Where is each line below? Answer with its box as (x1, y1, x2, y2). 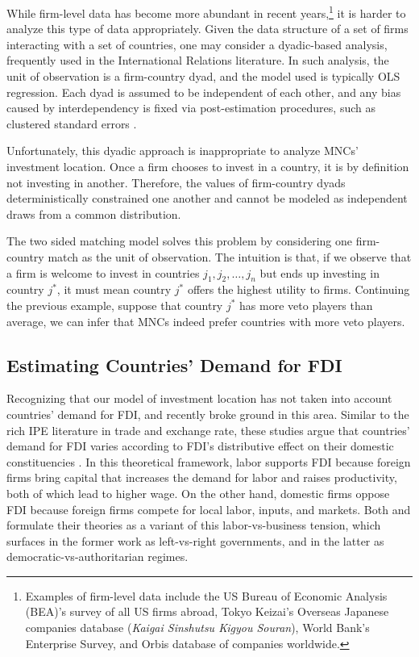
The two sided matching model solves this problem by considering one (6, 232, 352, 249)
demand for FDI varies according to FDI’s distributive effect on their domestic (6, 437, 394, 454)
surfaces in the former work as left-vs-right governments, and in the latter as (6, 532, 384, 549)
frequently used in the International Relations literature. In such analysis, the (6, 52, 389, 69)
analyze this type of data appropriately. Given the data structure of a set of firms (6, 20, 409, 37)
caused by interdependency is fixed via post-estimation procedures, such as (6, 99, 375, 116)
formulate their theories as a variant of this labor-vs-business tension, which (6, 517, 381, 534)
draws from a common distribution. (6, 205, 181, 222)
